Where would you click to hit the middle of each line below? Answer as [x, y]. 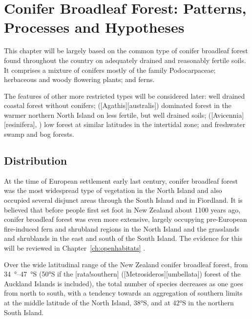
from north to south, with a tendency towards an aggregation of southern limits [123, 293]
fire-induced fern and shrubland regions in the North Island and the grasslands [122, 228]
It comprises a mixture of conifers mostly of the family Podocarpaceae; [110, 70]
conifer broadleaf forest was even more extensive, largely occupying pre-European [126, 219]
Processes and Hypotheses [94, 27]
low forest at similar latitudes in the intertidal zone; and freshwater [145, 124]
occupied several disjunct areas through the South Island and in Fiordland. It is [123, 200]
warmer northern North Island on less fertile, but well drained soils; [105, 115]
